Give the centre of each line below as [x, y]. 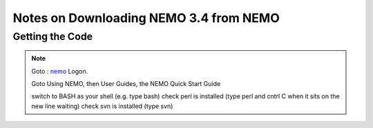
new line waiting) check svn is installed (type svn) [102, 106]
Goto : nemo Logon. [60, 71]
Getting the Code [53, 36]
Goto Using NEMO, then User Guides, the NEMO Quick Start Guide [126, 83]
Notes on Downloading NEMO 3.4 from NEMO [146, 18]
